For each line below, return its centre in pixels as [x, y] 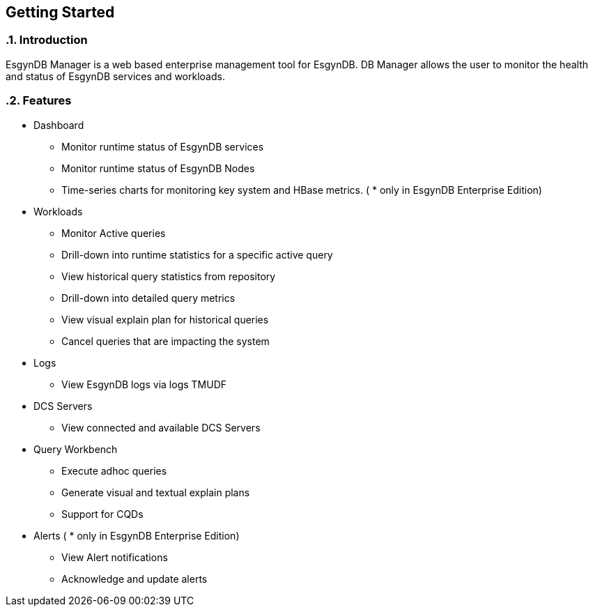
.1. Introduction [47, 40]
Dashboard [59, 125]
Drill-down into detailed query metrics [148, 298]
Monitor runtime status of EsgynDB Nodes [158, 168]
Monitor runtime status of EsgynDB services [163, 146]
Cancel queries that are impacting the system [165, 341]
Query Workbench [76, 449]
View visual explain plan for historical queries [165, 319]
